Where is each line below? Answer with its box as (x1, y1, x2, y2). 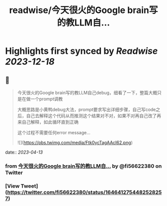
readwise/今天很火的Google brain (9, 4, 150, 16)
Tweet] (20, 183, 38, 190)
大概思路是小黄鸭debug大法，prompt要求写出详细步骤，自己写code (17, 107, 156, 112)
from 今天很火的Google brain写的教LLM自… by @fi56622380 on (5, 163, 162, 170)
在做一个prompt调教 (21, 96, 63, 102)
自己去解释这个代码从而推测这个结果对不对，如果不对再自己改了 (26, 113, 157, 119)
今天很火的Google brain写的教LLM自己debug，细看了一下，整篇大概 (17, 90, 158, 95)
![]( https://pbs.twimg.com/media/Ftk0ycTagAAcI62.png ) (17, 140, 133, 145)
